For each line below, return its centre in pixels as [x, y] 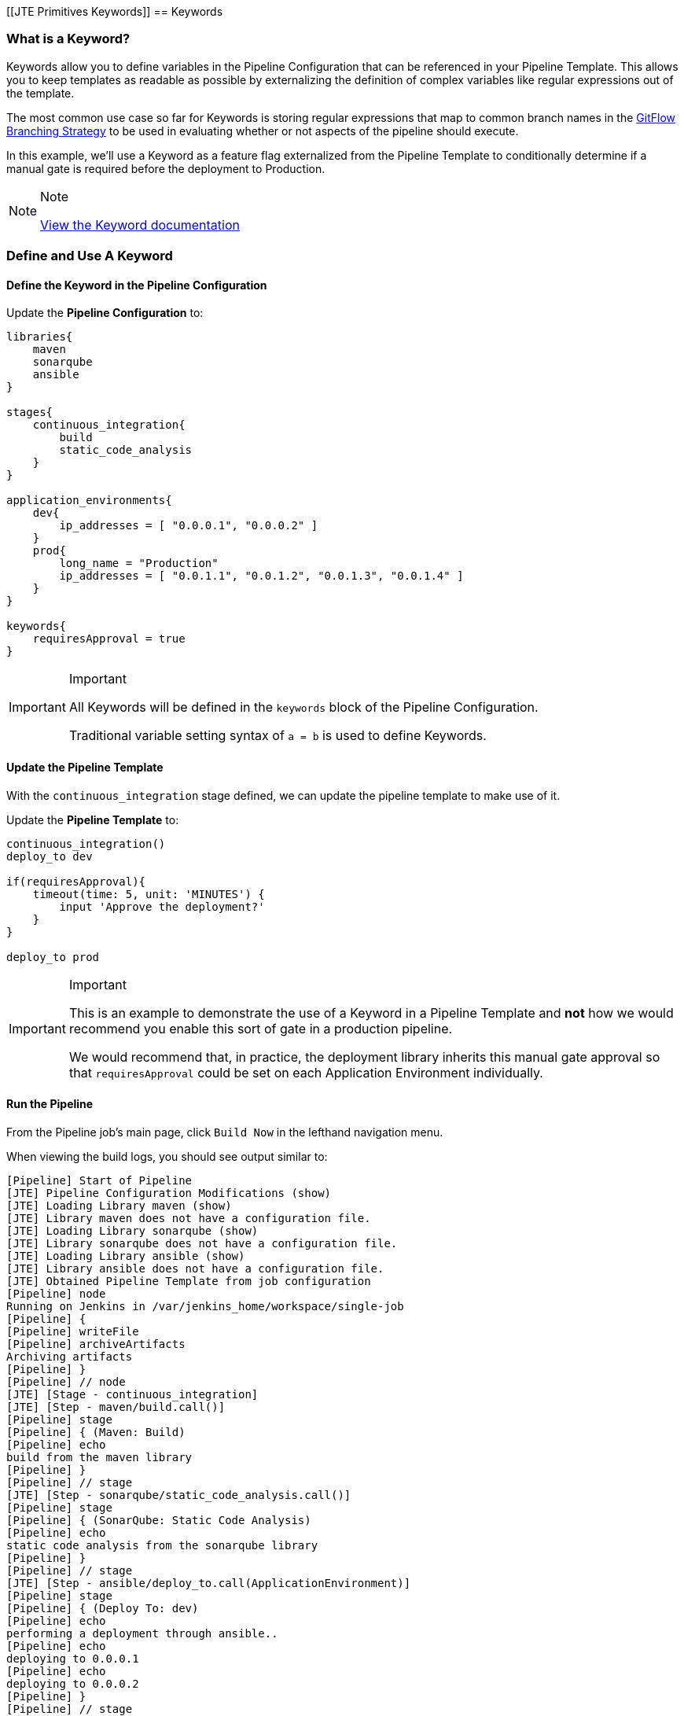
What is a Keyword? [68, 39]
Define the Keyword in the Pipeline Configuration [137, 285]
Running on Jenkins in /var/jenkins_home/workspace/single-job [205, 1306]
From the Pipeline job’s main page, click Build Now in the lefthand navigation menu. [225, 1132]
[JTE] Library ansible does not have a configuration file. [195, 1268]
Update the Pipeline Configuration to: [105, 313]
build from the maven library [99, 1457]
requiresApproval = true [109, 639]
